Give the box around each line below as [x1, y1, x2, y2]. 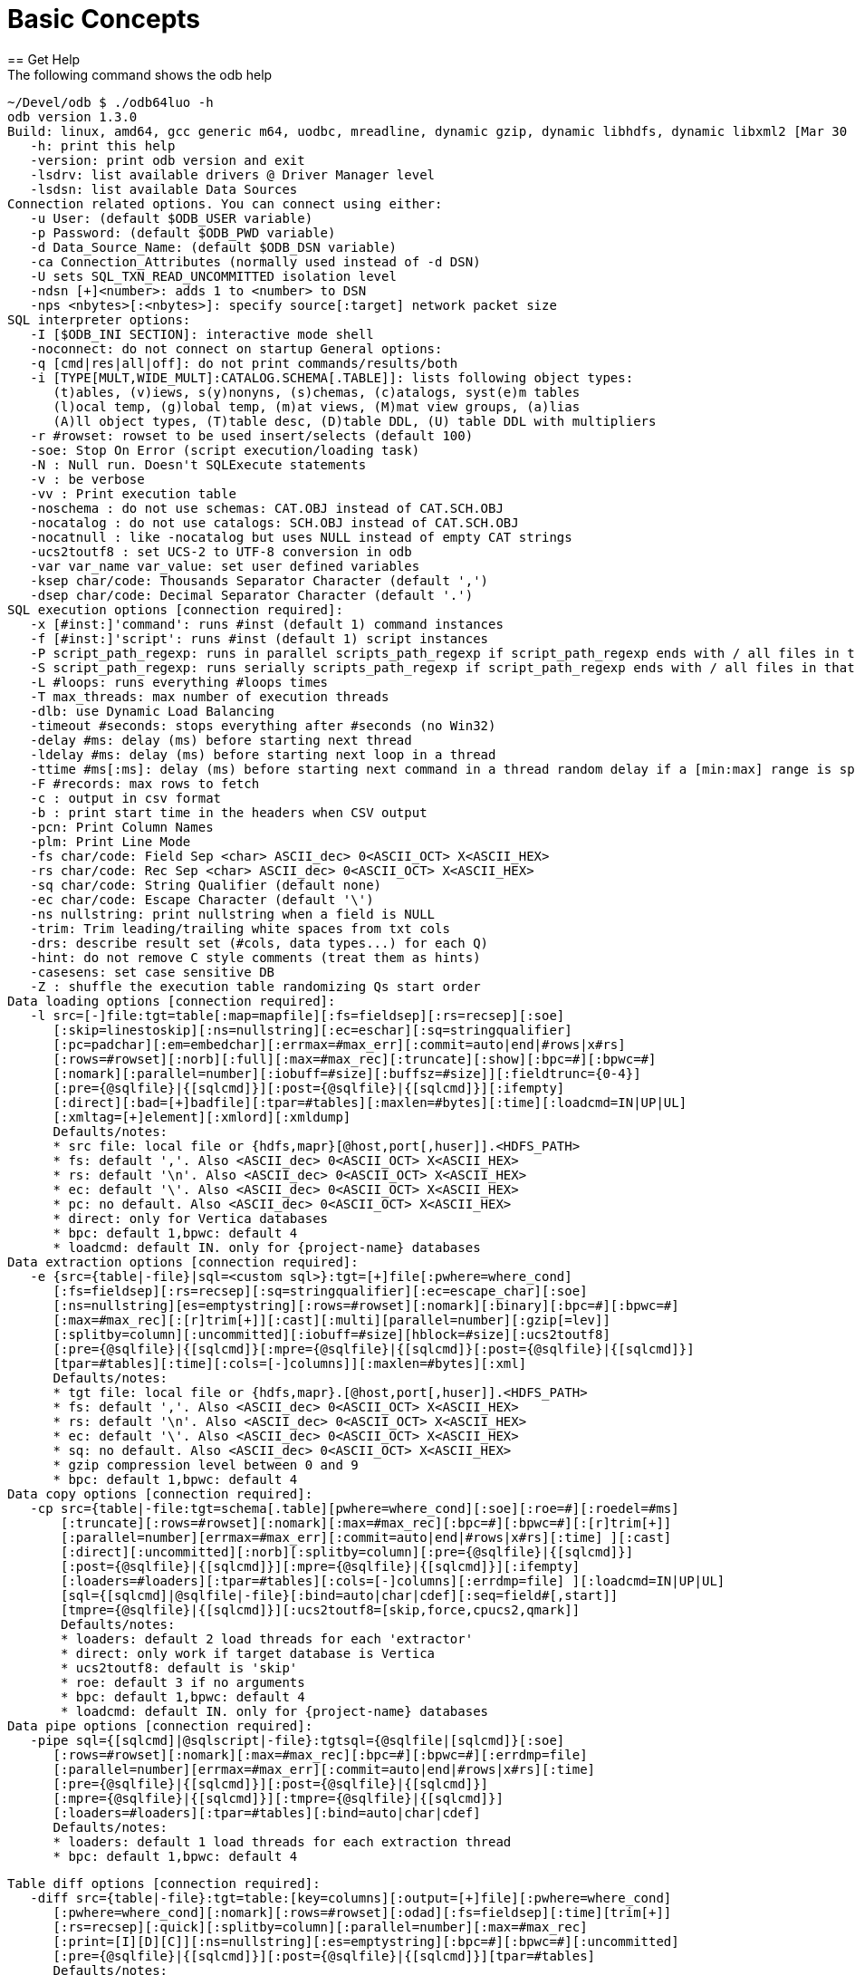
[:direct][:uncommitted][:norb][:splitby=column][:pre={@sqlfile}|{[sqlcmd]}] [61, 1544, 634, 1559]
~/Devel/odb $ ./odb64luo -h [7, 94, 214, 110]
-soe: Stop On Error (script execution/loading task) [30, 442, 420, 458]
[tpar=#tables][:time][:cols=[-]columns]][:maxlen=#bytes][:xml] [53, 1355, 527, 1371]
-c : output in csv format [30, 790, 222, 805]
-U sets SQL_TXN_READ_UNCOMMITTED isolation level [30, 268, 397, 284]
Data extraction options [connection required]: [7, 1254, 359, 1269]
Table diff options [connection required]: [7, 1875, 321, 1891]
